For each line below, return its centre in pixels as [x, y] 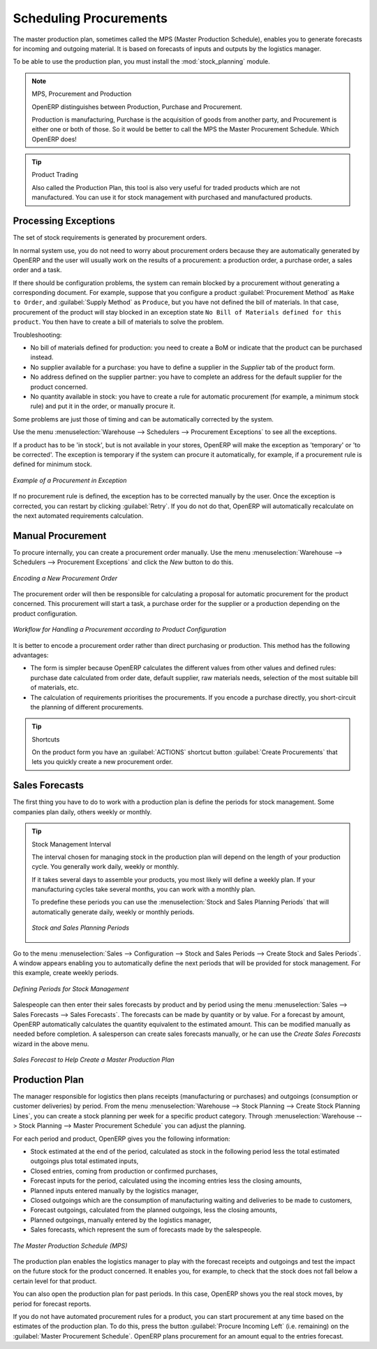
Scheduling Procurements [90, 18]
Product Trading [55, 175]
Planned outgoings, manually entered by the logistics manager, [121, 1220]
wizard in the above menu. [51, 1044]
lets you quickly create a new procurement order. [103, 762]
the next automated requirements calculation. [78, 515]
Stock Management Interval [72, 844]
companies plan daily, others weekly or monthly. [82, 811]
